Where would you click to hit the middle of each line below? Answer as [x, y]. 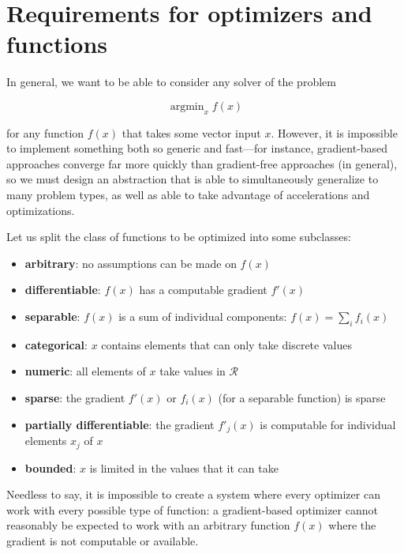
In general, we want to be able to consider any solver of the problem [171, 82]
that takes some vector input [191, 132]
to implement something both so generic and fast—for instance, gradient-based [197, 148]
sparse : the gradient [75, 398]
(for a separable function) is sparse [302, 398]
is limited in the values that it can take [184, 467]
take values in [193, 371]
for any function [45, 132]
